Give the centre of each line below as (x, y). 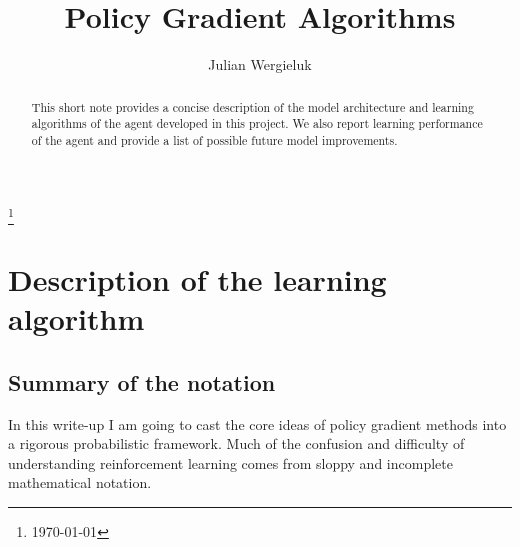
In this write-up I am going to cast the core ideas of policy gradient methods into (257, 423)
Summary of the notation (142, 381)
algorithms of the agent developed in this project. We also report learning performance (257, 123)
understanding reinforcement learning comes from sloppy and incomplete (230, 462)
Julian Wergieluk (260, 64)
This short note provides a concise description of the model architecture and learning (252, 106)
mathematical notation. (80, 482)
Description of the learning (197, 279)
